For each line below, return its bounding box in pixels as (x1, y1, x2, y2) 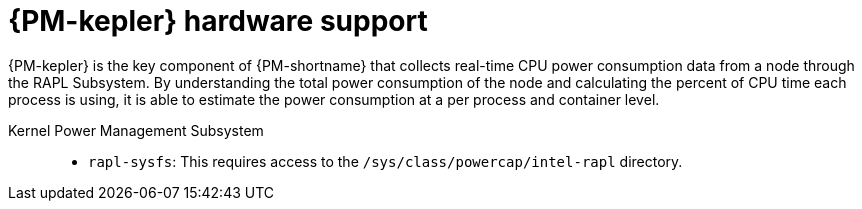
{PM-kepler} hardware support (8, 4, 428, 38)
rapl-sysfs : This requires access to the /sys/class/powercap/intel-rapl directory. (88, 152, 683, 170)
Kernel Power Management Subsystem (8, 121, 264, 139)
